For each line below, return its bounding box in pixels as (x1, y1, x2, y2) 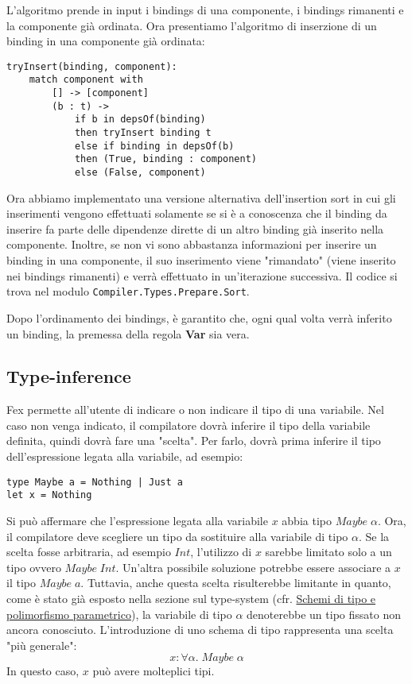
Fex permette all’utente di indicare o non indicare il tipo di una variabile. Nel (6, 401, 384, 418)
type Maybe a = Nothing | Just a (6, 476, 183, 488)
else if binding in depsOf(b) (74, 140, 235, 152)
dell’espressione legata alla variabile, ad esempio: (6, 448, 243, 465)
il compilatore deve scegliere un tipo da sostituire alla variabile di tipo (6, 527, 348, 544)
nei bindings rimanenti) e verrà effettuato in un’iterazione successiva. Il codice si (6, 267, 398, 284)
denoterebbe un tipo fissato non (247, 605, 401, 622)
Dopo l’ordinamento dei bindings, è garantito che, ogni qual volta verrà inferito (6, 309, 392, 326)
